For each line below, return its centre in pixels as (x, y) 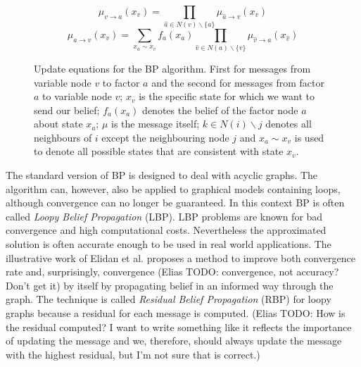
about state (58, 124)
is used (309, 137)
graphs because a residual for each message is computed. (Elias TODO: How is (176, 313)
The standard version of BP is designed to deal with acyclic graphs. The (162, 175)
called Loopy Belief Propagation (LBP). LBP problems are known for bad (164, 216)
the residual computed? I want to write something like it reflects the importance (179, 326)
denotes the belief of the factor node (220, 110)
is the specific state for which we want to (227, 96)
